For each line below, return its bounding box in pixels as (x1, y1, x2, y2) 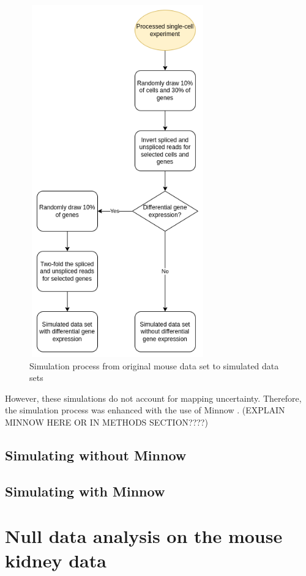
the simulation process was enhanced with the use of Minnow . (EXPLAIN (5, 404, 285, 416)
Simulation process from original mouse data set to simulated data (29, 359, 279, 372)
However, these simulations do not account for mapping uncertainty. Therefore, (5, 391, 302, 404)
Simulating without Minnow (5, 445, 187, 464)
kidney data (5, 547, 106, 572)
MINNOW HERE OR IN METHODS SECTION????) (5, 415, 208, 428)
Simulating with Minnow (5, 481, 165, 500)
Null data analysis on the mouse (5, 523, 283, 548)
